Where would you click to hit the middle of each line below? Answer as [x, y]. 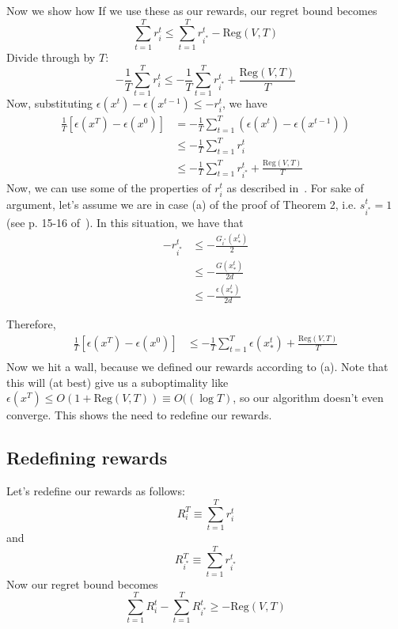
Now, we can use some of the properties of [109, 188]
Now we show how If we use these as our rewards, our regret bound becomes [192, 10]
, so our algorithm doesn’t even [308, 398]
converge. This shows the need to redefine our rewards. [139, 415]
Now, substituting [50, 103]
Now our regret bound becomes [82, 584]
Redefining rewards [87, 458]
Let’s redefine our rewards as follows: [96, 491]
